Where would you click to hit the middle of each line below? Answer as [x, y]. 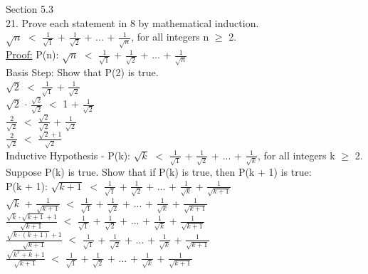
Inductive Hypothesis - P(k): [68, 155]
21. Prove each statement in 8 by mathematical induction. [132, 22]
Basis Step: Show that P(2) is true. [82, 72]
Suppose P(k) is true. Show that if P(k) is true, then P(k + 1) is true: [159, 172]
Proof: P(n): [32, 54]
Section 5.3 [30, 9]
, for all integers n [170, 37]
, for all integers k [296, 155]
